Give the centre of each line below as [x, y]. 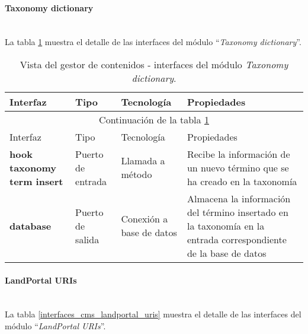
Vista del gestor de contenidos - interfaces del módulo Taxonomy [154, 64]
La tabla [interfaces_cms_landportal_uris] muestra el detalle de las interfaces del [153, 314]
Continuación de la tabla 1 [154, 119]
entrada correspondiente [237, 239]
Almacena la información [239, 198]
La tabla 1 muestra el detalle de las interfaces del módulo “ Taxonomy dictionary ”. [153, 42]
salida [87, 239]
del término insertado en [238, 212]
